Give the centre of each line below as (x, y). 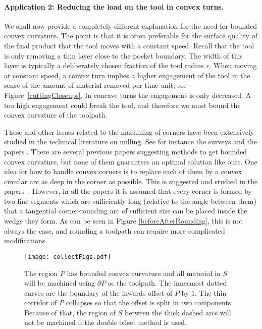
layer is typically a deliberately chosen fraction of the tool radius (104, 65)
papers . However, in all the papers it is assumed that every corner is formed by (128, 191)
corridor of (41, 303)
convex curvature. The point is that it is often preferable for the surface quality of (131, 36)
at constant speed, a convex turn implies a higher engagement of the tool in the (127, 75)
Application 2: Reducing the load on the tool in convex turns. (114, 6)
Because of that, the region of (70, 312)
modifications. (26, 240)
